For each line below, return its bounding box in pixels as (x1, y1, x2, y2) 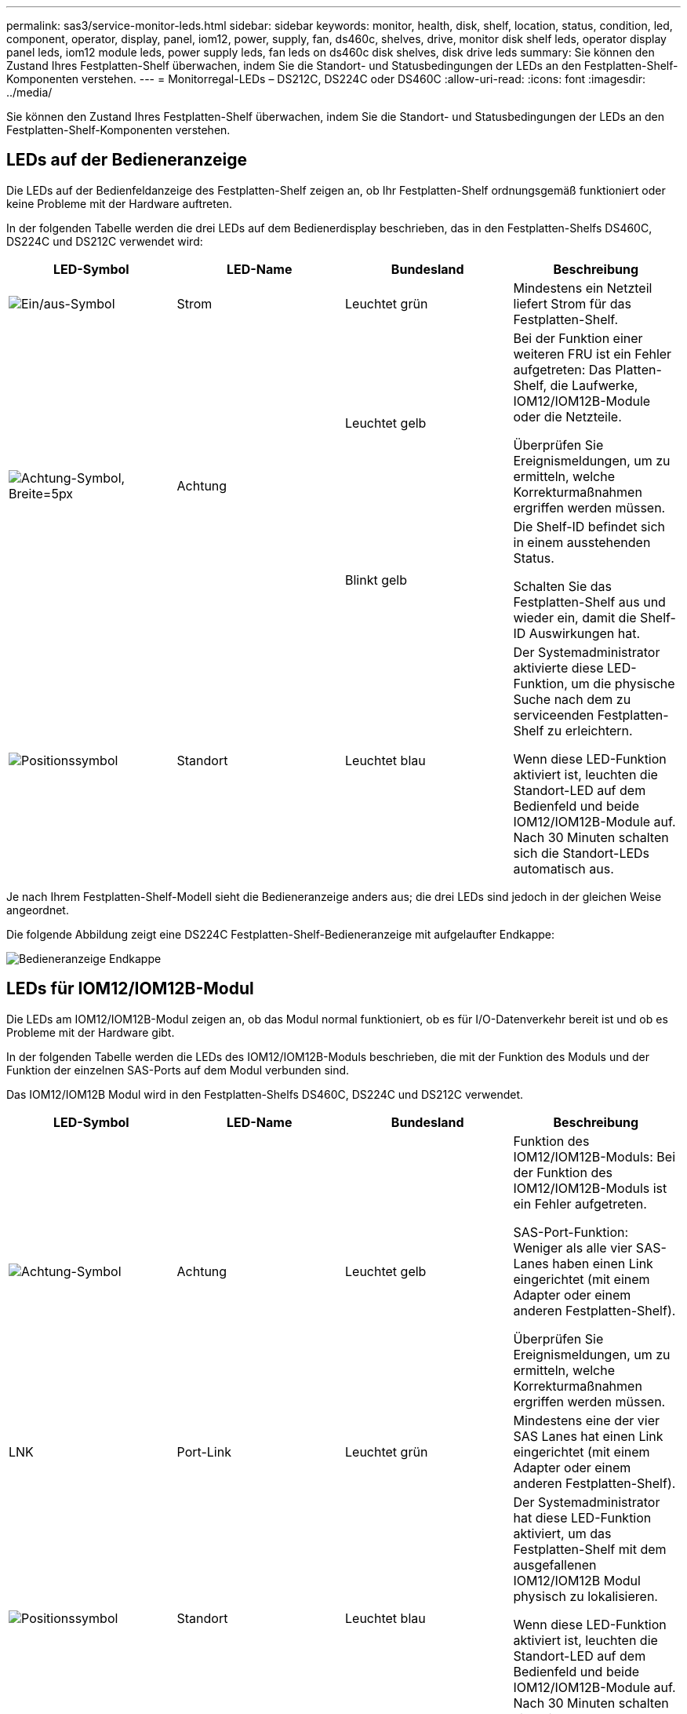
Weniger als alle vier (513, 1239, 633, 1256)
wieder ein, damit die (513, 609, 637, 625)
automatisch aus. (513, 860, 614, 877)
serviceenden (513, 706, 594, 723)
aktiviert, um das (513, 1525, 612, 1541)
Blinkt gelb (345, 571, 407, 588)
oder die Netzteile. (513, 408, 622, 425)
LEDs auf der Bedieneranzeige (6, 150, 247, 170)
